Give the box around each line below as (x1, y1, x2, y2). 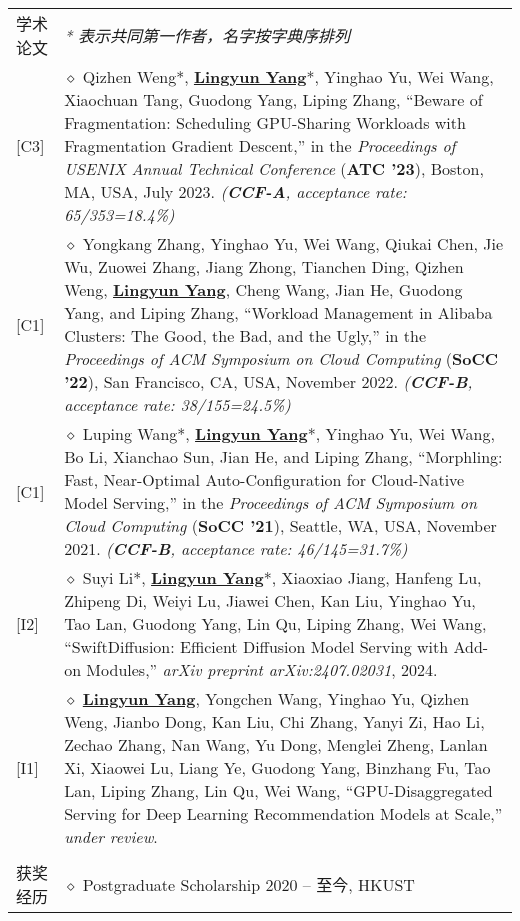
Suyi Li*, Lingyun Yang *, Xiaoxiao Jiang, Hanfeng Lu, (82, 566, 482, 589)
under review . (64, 825, 158, 848)
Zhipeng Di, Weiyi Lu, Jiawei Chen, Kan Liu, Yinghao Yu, (64, 589, 476, 612)
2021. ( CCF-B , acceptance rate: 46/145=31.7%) (64, 537, 408, 560)
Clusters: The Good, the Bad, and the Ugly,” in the (64, 324, 427, 347)
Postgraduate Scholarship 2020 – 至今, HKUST (82, 873, 415, 896)
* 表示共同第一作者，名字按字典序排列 (64, 24, 351, 47)
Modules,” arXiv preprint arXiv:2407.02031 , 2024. (86, 658, 438, 681)
